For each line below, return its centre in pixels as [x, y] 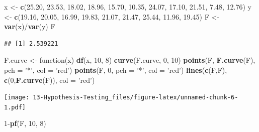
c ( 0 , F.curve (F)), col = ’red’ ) [50, 80]
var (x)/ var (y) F [30, 26]
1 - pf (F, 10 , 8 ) [25, 123]
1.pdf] [15, 107]
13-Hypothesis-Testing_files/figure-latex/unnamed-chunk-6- [136, 98]
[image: [17, 98]
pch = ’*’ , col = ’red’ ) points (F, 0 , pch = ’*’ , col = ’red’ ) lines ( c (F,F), [116, 70]
